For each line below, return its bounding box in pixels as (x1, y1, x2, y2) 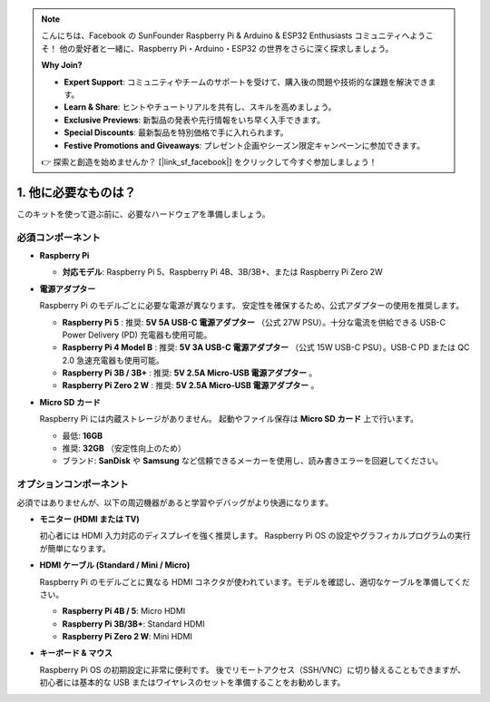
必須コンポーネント (16, 231, 102, 244)
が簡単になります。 (39, 542, 111, 553)
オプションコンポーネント (16, 478, 129, 491)
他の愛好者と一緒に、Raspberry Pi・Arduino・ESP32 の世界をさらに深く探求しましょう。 (59, 43, 394, 54)
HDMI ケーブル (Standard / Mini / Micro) (39, 560, 191, 570)
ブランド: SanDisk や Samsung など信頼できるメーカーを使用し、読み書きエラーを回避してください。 (62, 455, 444, 466)
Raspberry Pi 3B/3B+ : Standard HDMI (62, 618, 205, 629)
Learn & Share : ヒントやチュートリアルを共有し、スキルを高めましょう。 (64, 102, 337, 112)
